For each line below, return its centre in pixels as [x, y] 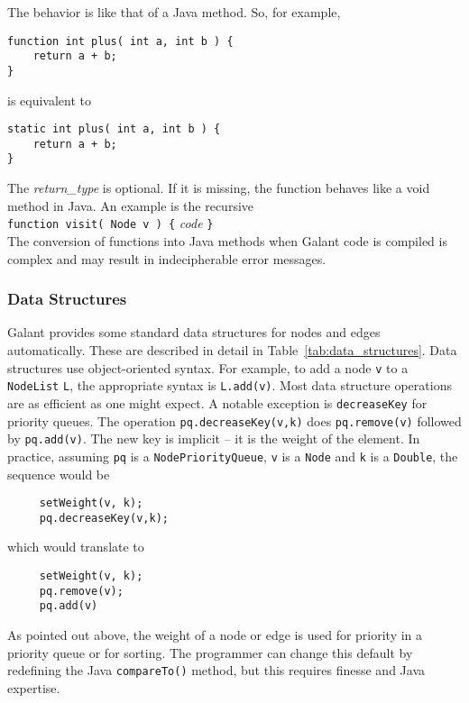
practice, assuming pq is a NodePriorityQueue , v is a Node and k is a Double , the [233, 456]
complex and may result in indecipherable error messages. [167, 258]
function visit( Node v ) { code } [110, 223]
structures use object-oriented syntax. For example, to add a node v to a [208, 367]
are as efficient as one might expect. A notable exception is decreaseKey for [217, 402]
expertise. [34, 687]
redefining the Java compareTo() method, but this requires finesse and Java [216, 670]
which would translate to [76, 547]
